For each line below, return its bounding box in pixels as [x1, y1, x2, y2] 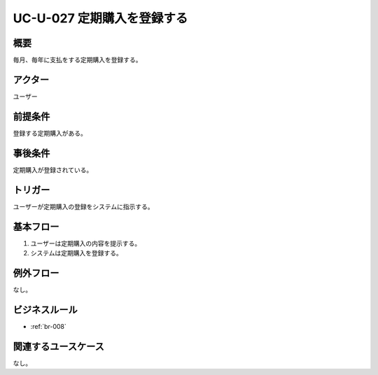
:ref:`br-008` [30, 322, 66, 330]
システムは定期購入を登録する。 [30, 248, 122, 257]
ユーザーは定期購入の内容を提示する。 [30, 239, 141, 248]
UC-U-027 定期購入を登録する [13, 10, 188, 26]
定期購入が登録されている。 [13, 165, 93, 174]
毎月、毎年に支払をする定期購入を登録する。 [13, 56, 142, 64]
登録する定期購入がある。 [13, 129, 87, 137]
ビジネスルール [13, 304, 78, 316]
